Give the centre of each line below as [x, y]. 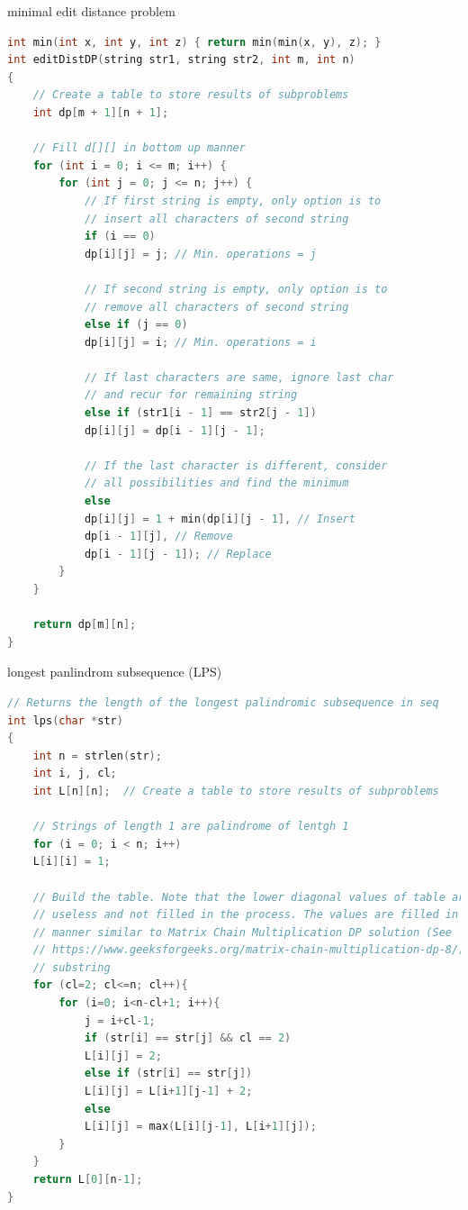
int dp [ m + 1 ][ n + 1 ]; [101, 112]
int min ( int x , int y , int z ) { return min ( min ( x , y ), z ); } [194, 42]
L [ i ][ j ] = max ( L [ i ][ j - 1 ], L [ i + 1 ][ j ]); [200, 1127]
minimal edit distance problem [91, 11]
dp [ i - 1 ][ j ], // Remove [158, 537]
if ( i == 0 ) [120, 237]
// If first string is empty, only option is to [233, 200]
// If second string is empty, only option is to [236, 289]
